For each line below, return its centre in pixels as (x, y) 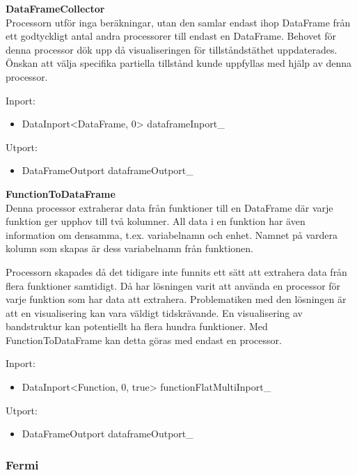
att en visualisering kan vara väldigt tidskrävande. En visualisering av (154, 312)
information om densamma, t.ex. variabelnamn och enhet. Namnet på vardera (172, 234)
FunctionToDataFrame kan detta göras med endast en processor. (144, 340)
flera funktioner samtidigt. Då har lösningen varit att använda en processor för (173, 285)
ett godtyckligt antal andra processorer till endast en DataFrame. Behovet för (171, 36)
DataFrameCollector (55, 8)
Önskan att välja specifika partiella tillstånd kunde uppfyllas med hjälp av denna (179, 63)
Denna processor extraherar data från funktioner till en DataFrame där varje (169, 207)
